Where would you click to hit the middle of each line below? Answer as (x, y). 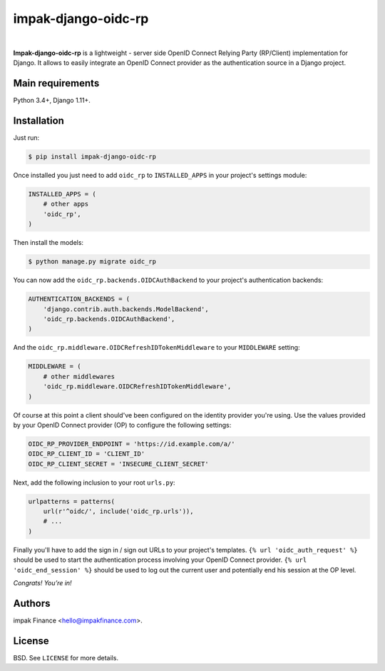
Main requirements (56, 83)
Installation (38, 121)
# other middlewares (79, 376)
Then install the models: (48, 243)
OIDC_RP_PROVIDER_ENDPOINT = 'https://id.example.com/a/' (132, 444)
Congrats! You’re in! (42, 582)
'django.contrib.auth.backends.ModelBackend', (126, 309)
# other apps (66, 204)
